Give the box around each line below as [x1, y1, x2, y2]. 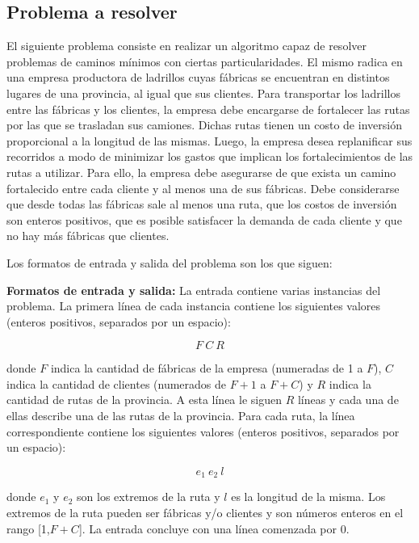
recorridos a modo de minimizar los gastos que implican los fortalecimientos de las [6, 148, 413, 165]
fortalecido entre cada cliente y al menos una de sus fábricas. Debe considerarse [6, 179, 400, 196]
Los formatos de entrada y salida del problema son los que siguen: [6, 254, 333, 271]
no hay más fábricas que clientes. [6, 227, 170, 244]
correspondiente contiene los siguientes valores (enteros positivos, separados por [6, 423, 400, 440]
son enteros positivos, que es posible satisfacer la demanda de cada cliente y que [6, 211, 402, 228]
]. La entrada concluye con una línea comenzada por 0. [78, 520, 350, 537]
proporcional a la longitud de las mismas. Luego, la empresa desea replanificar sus [6, 132, 413, 149]
